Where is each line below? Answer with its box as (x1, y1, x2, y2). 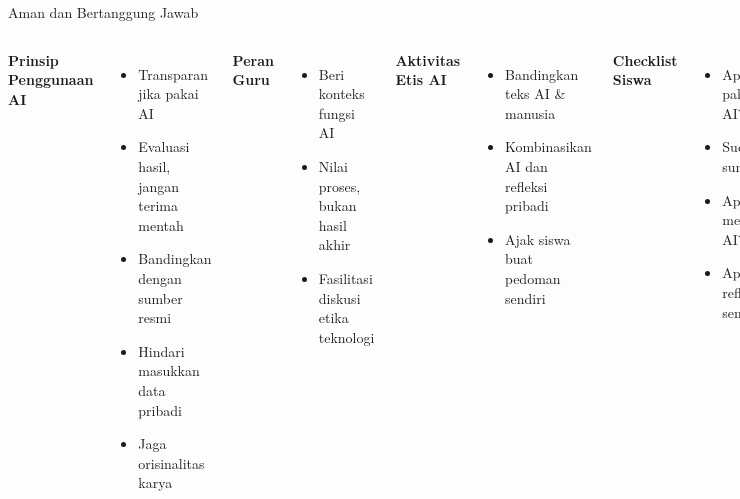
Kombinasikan (504, 136, 592, 157)
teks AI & (504, 83, 566, 104)
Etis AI (395, 69, 447, 90)
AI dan (504, 155, 548, 176)
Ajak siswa (504, 228, 571, 249)
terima (138, 195, 178, 216)
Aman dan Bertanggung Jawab (8, 2, 199, 22)
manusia (504, 102, 556, 123)
